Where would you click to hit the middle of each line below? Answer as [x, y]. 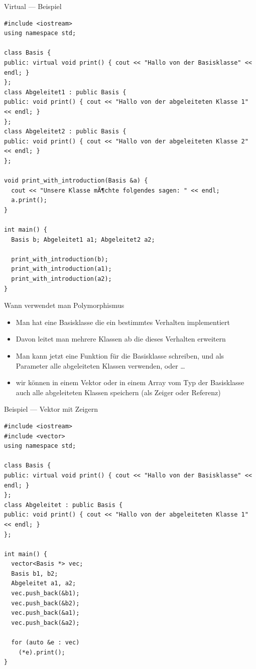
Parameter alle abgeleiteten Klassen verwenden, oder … [100, 365]
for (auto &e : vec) [45, 643]
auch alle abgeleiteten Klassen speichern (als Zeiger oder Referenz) [118, 392]
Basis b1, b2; [35, 573]
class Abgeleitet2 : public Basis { [65, 132]
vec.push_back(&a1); [45, 613]
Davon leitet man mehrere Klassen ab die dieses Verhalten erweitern [121, 339]
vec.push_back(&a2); [45, 623]
